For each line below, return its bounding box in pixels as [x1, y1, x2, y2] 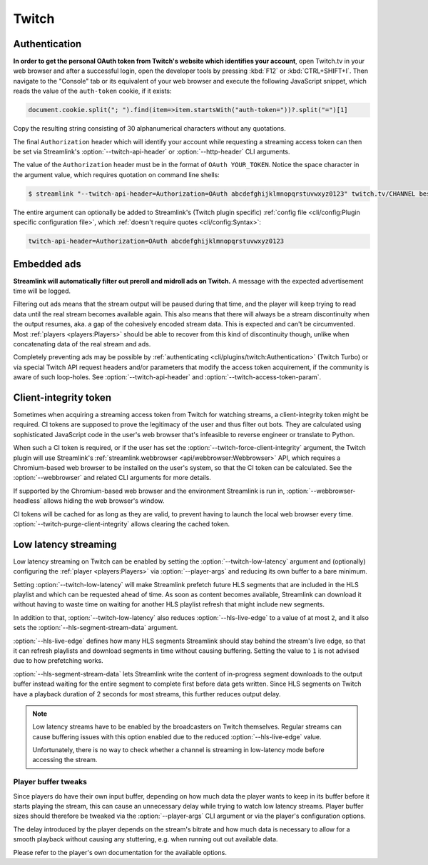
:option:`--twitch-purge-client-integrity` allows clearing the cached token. [13, 519, 230, 528]
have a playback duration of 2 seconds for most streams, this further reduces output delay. [13, 689, 281, 698]
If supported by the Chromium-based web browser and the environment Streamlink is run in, [13, 486, 285, 495]
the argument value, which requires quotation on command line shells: [13, 170, 220, 179]
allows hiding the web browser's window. [43, 496, 165, 505]
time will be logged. [13, 286, 71, 295]
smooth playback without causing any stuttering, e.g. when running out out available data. [13, 835, 278, 844]
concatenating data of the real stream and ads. [13, 339, 151, 348]
